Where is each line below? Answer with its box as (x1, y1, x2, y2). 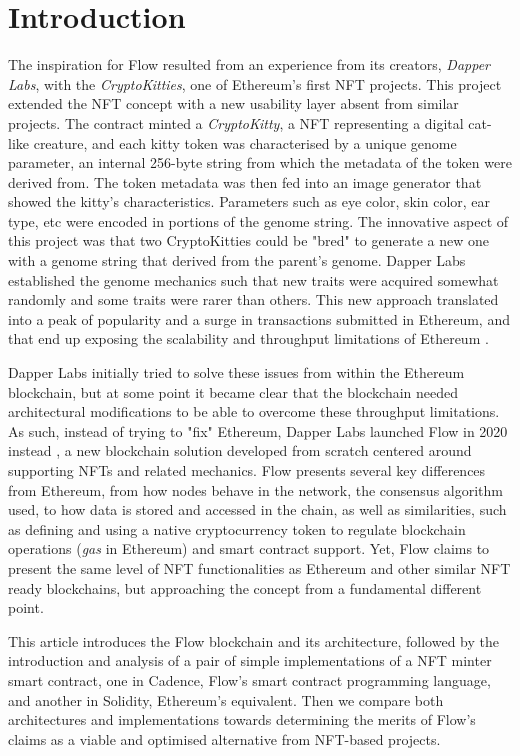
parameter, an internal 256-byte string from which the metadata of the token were (8, 152, 512, 173)
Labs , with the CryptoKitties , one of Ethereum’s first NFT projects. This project (8, 73, 502, 94)
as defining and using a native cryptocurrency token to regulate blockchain (8, 518, 466, 539)
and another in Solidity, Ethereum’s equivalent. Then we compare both (8, 689, 444, 710)
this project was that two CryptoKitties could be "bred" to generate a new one (8, 230, 489, 251)
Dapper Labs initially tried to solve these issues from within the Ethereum (8, 362, 465, 383)
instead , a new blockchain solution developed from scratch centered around (8, 440, 472, 461)
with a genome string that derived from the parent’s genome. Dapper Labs (8, 250, 466, 271)
